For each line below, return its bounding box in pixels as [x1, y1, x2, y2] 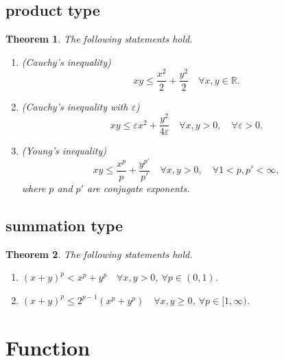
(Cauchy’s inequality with [21, 99, 128, 113]
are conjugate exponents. [87, 181, 190, 195]
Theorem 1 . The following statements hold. [5, 32, 193, 46]
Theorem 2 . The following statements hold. [5, 246, 193, 261]
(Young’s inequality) [21, 143, 106, 158]
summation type [5, 214, 123, 235]
